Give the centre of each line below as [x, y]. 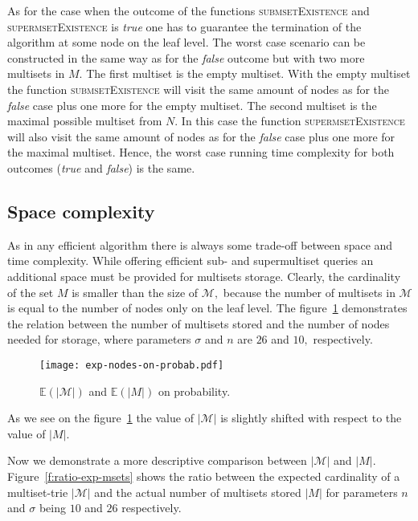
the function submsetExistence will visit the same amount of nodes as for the [199, 89]
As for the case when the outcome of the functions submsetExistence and [189, 10]
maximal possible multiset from [85, 121]
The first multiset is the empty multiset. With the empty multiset [248, 73]
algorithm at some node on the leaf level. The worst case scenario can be [186, 42]
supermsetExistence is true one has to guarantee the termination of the [184, 26]
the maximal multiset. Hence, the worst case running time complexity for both [201, 152]
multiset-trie [38, 492]
